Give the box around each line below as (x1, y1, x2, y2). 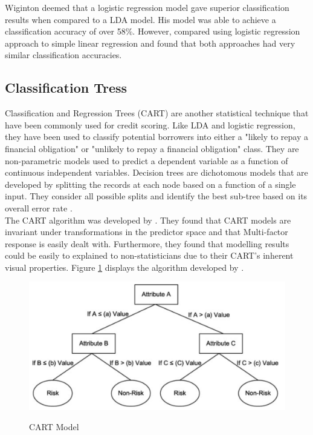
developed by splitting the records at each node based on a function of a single (5, 178, 296, 190)
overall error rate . (5, 201, 73, 214)
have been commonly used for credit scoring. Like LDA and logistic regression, (5, 118, 295, 131)
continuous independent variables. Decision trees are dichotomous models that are (5, 166, 308, 179)
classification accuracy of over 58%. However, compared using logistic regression (5, 25, 300, 38)
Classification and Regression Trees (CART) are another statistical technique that (5, 107, 309, 119)
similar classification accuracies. (5, 48, 122, 61)
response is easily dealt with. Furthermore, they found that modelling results (5, 237, 289, 250)
